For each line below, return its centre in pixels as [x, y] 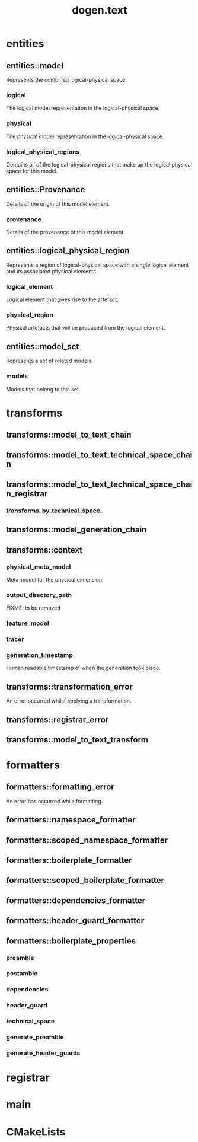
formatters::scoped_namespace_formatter [87, 840]
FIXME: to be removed [33, 608]
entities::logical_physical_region [68, 251]
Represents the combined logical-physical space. [67, 80]
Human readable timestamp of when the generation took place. [84, 668]
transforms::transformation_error [70, 686]
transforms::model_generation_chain [76, 530]
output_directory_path [39, 595]
